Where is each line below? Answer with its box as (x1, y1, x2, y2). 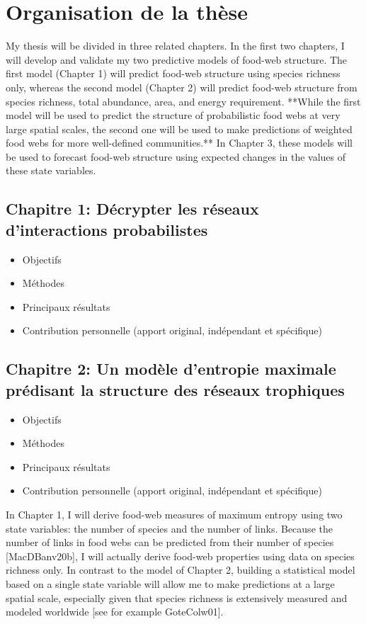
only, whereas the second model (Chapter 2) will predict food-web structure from (6, 79, 358, 94)
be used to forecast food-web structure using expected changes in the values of (6, 149, 346, 164)
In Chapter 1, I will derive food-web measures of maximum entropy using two (6, 507, 343, 521)
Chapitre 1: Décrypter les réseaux (6, 198, 259, 220)
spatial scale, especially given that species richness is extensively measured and (6, 590, 348, 605)
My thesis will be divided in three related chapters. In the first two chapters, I (6, 38, 345, 53)
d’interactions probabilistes (6, 218, 208, 240)
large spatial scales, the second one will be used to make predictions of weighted (6, 121, 353, 136)
